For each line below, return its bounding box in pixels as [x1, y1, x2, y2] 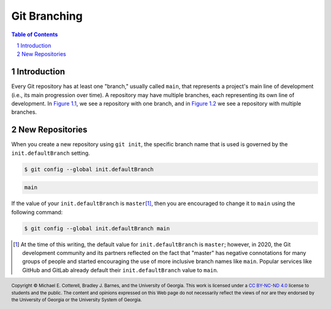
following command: [11, 208, 63, 216]
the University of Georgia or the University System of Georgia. [11, 297, 142, 303]
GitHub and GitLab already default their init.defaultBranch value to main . [22, 266, 219, 273]
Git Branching [11, 9, 83, 23]
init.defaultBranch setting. [11, 149, 90, 157]
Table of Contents [11, 31, 58, 38]
